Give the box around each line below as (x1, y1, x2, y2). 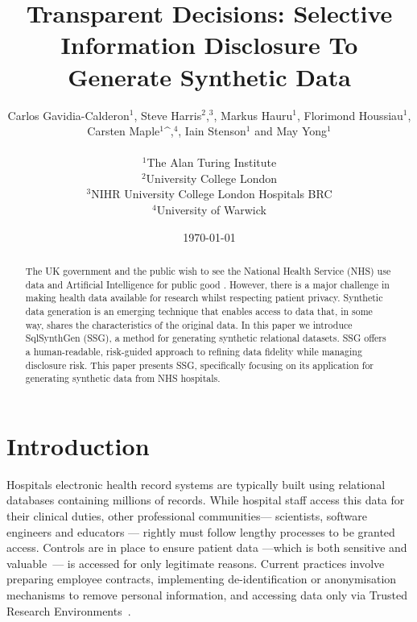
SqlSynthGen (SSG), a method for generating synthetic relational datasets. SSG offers (25, 331, 386, 345)
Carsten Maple (87, 122, 160, 139)
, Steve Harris (134, 106, 202, 123)
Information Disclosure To (60, 28, 358, 61)
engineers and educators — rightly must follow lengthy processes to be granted (6, 523, 395, 540)
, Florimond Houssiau (296, 106, 403, 123)
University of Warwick (156, 201, 266, 218)
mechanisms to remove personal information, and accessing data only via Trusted (6, 587, 407, 603)
